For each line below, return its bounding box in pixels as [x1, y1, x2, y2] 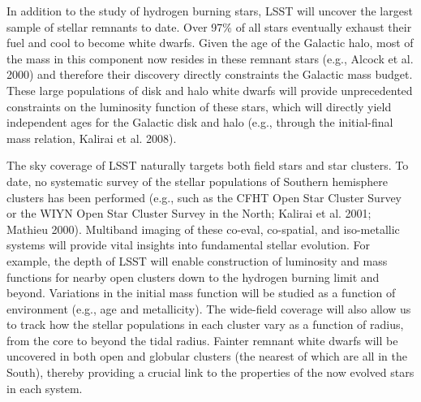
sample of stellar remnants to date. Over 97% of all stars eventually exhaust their [6, 18, 412, 35]
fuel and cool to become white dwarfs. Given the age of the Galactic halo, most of [6, 34, 414, 51]
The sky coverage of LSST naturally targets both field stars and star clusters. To [6, 157, 409, 174]
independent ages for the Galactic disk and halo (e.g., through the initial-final [6, 114, 393, 131]
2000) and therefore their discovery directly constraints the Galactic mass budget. [6, 66, 413, 83]
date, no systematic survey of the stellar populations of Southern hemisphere [6, 172, 389, 189]
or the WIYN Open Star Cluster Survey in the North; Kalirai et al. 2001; [6, 205, 372, 222]
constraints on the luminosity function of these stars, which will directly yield [6, 97, 392, 115]
